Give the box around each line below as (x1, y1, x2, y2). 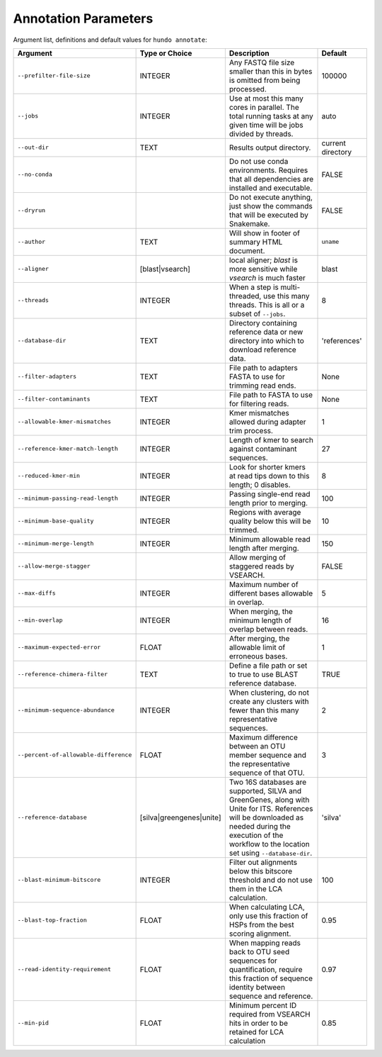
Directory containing (228, 318, 297, 328)
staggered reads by (228, 561, 295, 571)
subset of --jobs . (228, 308, 286, 318)
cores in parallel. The (228, 102, 300, 112)
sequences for (228, 956, 277, 966)
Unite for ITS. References (228, 803, 313, 813)
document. (228, 245, 265, 255)
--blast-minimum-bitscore (17, 876, 101, 884)
